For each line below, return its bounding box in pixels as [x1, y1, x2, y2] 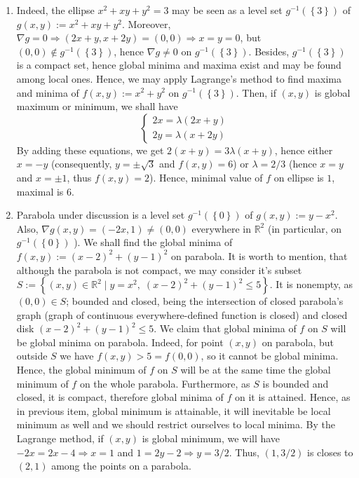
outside [16, 348, 48, 363]
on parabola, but [262, 334, 334, 349]
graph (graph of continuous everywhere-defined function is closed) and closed [16, 307, 348, 322]
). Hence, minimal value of [149, 170, 263, 184]
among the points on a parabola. [51, 458, 191, 473]
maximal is [16, 184, 64, 198]
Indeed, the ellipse [16, 3, 95, 17]
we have [60, 348, 94, 363]
